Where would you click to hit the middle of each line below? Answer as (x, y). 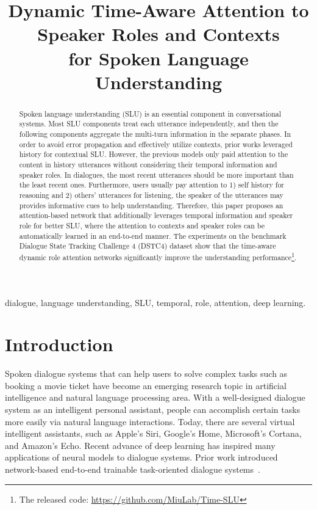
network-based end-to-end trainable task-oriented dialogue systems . (133, 469)
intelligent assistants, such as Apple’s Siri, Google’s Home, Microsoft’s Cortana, (153, 433)
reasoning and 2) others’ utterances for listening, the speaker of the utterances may (151, 195)
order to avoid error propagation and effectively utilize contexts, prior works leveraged (156, 144)
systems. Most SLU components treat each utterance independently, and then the (149, 124)
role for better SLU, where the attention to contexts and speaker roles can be (142, 225)
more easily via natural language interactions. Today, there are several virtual (150, 421)
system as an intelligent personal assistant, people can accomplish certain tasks (153, 410)
